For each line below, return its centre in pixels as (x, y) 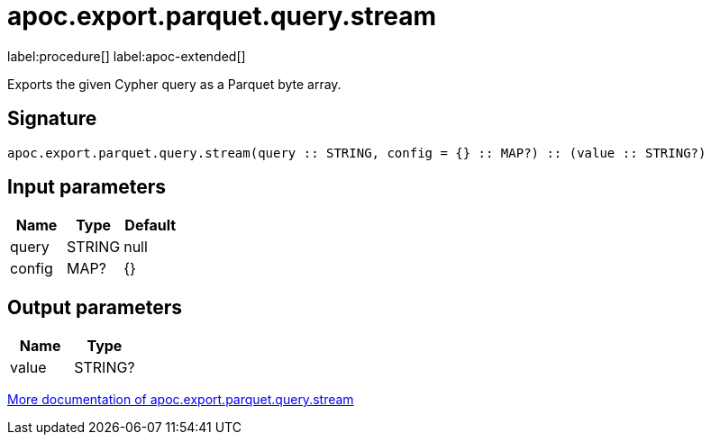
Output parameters (95, 307)
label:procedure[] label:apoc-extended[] (127, 56)
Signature (52, 119)
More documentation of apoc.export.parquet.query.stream (181, 400)
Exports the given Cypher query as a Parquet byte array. (174, 84)
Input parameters (87, 187)
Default (150, 226)
